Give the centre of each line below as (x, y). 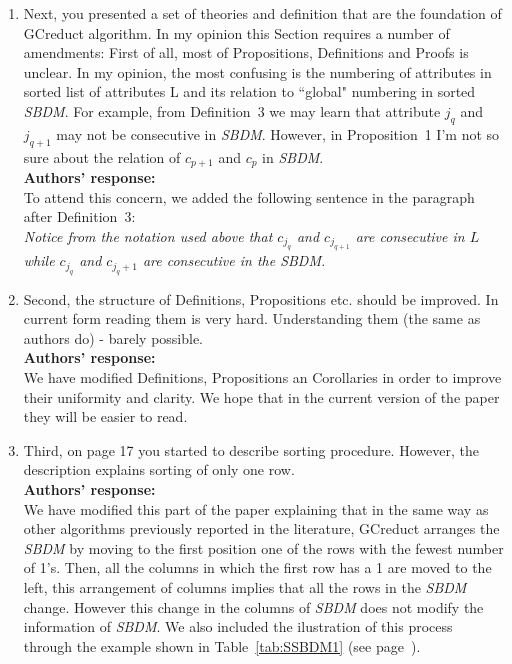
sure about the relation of (102, 156)
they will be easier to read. (105, 416)
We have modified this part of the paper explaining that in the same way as (256, 508)
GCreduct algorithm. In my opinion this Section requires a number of (236, 32)
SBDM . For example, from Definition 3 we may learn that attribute (232, 110)
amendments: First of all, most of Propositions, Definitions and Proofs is (246, 52)
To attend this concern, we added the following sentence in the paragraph (249, 196)
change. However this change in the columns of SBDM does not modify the (253, 606)
